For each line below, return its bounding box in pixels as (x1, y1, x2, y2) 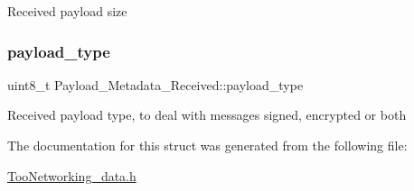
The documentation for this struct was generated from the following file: (7, 136, 408, 154)
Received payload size (7, 2, 127, 20)
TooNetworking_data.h (7, 166, 136, 185)
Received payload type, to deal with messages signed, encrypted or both (7, 105, 407, 124)
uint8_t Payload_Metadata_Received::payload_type (7, 75, 304, 94)
